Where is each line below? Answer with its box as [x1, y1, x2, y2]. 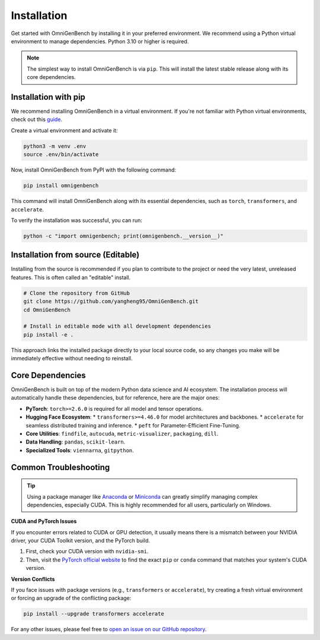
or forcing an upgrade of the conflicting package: [11, 594, 132, 602]
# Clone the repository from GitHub [23, 290, 130, 296]
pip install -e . [23, 331, 74, 338]
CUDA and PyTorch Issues [11, 518, 77, 525]
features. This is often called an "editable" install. [11, 274, 131, 281]
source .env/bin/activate [23, 151, 99, 158]
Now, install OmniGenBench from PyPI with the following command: [11, 166, 177, 173]
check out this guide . [11, 116, 62, 123]
